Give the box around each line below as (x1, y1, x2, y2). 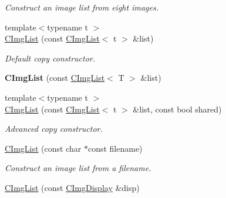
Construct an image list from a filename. (5, 162, 151, 174)
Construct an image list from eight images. (5, 1, 158, 13)
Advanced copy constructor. (5, 122, 103, 135)
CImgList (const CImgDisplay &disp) (5, 181, 140, 193)
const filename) (87, 142, 143, 154)
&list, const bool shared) (133, 103, 222, 115)
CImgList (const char (5, 142, 82, 154)
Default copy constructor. (5, 52, 96, 64)
